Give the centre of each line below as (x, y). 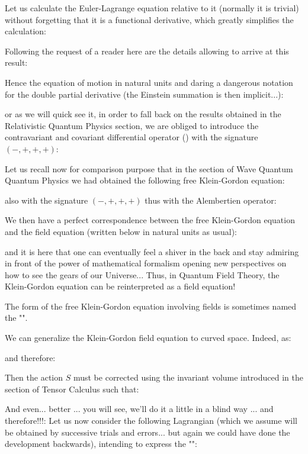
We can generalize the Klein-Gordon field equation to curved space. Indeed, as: (148, 338)
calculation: (26, 31)
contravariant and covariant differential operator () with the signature (131, 137)
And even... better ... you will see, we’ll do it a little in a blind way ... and (139, 409)
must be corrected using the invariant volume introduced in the (188, 377)
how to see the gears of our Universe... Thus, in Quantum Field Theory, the (142, 274)
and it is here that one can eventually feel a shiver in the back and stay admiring (152, 251)
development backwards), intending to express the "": (101, 444)
